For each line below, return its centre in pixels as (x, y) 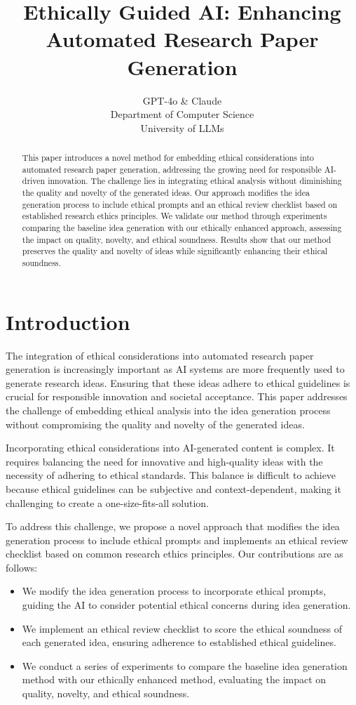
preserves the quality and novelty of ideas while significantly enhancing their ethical (175, 251)
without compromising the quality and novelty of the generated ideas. (155, 424)
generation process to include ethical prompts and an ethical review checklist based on (180, 204)
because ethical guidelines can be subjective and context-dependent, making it (173, 488)
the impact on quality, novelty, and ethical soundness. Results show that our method (177, 239)
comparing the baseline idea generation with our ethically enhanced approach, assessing (182, 228)
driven (34, 181)
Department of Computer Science (182, 114)
